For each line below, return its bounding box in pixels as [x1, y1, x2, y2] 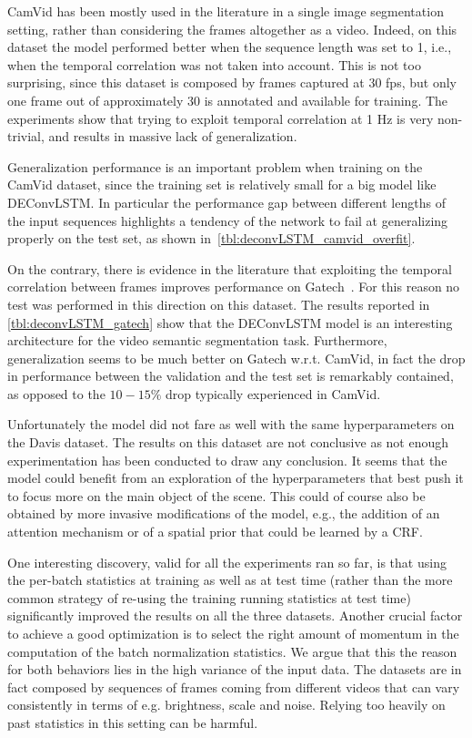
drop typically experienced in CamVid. [166, 384, 381, 403]
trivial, [7, 127, 45, 146]
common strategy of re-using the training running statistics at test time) [7, 588, 411, 607]
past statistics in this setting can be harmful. [7, 712, 258, 732]
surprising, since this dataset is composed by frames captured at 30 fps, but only [7, 73, 457, 92]
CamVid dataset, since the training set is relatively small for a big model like [7, 175, 437, 194]
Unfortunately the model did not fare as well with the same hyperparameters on [7, 415, 455, 434]
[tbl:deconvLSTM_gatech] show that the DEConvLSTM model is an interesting [7, 313, 453, 332]
